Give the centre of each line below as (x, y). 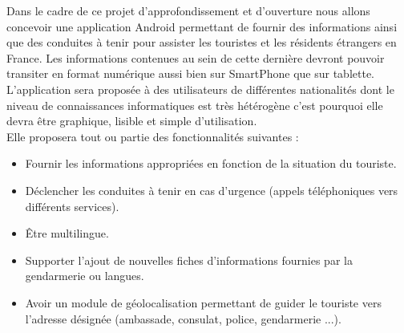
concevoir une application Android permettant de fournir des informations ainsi (202, 26)
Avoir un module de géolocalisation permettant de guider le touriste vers (203, 302)
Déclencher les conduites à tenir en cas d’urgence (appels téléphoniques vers (212, 190)
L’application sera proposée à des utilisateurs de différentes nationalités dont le (200, 89)
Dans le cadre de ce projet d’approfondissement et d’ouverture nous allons (188, 10)
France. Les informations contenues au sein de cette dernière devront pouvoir (196, 57)
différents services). (72, 206)
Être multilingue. (67, 233)
